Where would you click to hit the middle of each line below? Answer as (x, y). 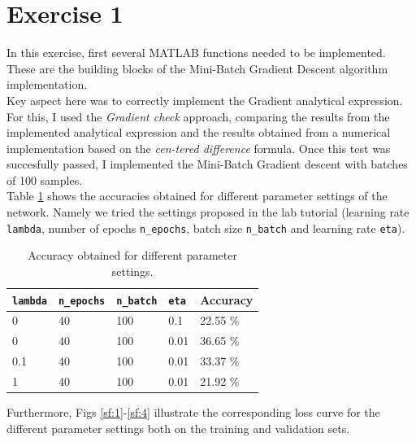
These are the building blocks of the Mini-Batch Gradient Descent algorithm (197, 68)
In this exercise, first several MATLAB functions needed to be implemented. (196, 53)
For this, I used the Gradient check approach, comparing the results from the (198, 116)
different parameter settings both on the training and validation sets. (178, 428)
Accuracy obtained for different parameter (132, 255)
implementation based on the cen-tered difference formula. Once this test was (199, 148)
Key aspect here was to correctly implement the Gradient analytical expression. (205, 100)
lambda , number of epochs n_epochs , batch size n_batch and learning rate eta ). (206, 228)
